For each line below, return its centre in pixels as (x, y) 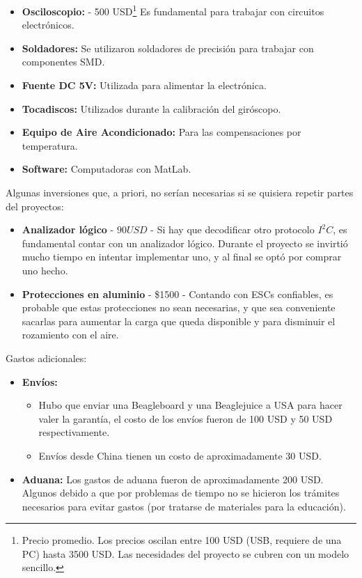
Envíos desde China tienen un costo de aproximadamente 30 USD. (180, 455)
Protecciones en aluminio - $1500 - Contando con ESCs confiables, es (178, 294)
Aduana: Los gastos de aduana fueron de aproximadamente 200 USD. (173, 479)
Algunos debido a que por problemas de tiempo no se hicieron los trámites (181, 493)
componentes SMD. (63, 62)
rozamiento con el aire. (70, 335)
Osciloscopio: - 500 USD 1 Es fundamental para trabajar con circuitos (173, 10)
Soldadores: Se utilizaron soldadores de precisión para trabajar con (168, 48)
